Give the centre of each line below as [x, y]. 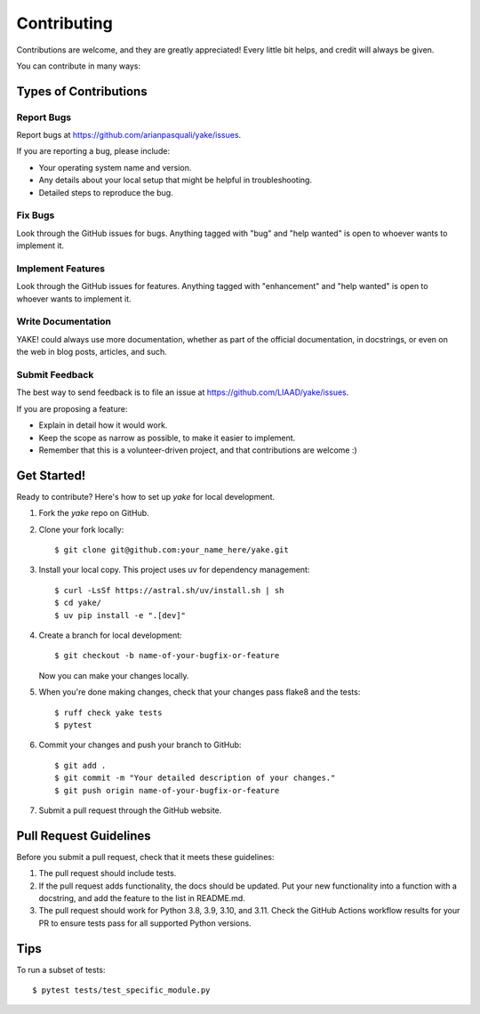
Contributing [64, 23]
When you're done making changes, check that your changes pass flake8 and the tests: [200, 692]
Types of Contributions [82, 91]
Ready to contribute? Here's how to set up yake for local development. [146, 496]
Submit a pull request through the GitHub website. [130, 810]
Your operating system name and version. [115, 167]
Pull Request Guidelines [84, 836]
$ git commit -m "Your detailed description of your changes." [195, 778]
